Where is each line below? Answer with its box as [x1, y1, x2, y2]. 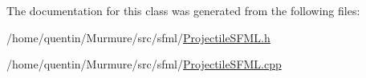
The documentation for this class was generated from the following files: [6, 2, 360, 18]
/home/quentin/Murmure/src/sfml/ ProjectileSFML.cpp [6, 56, 282, 72]
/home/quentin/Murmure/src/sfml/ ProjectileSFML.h [6, 29, 270, 45]
